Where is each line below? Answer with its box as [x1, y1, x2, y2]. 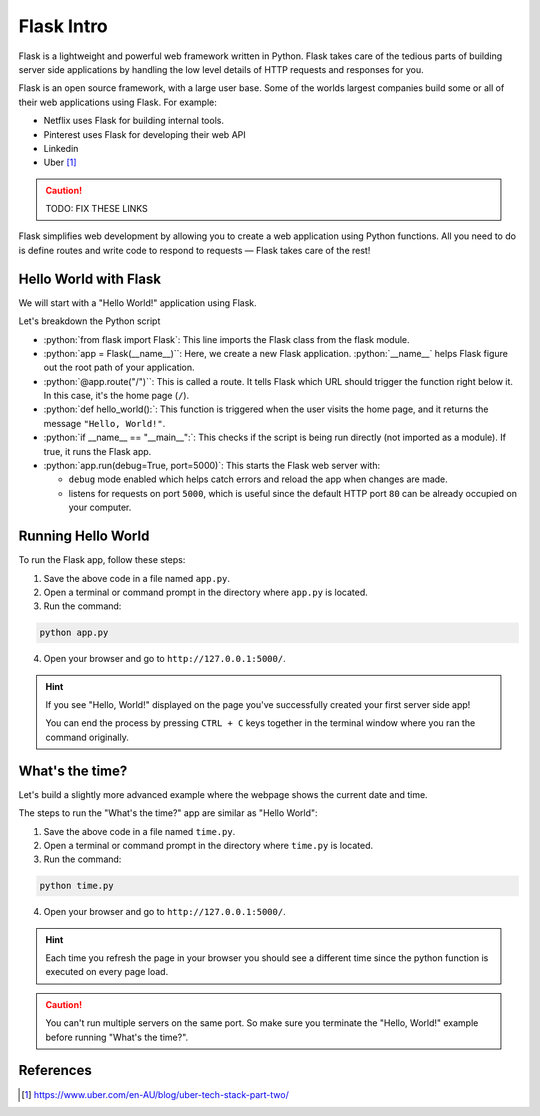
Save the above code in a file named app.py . [43, 572, 230, 584]
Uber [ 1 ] [43, 156, 77, 169]
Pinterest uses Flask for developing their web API [43, 128, 246, 140]
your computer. [68, 501, 132, 514]
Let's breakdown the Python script [18, 315, 161, 327]
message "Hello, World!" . [43, 417, 166, 429]
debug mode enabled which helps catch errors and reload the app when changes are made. [68, 473, 449, 485]
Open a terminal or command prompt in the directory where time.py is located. [43, 839, 374, 851]
